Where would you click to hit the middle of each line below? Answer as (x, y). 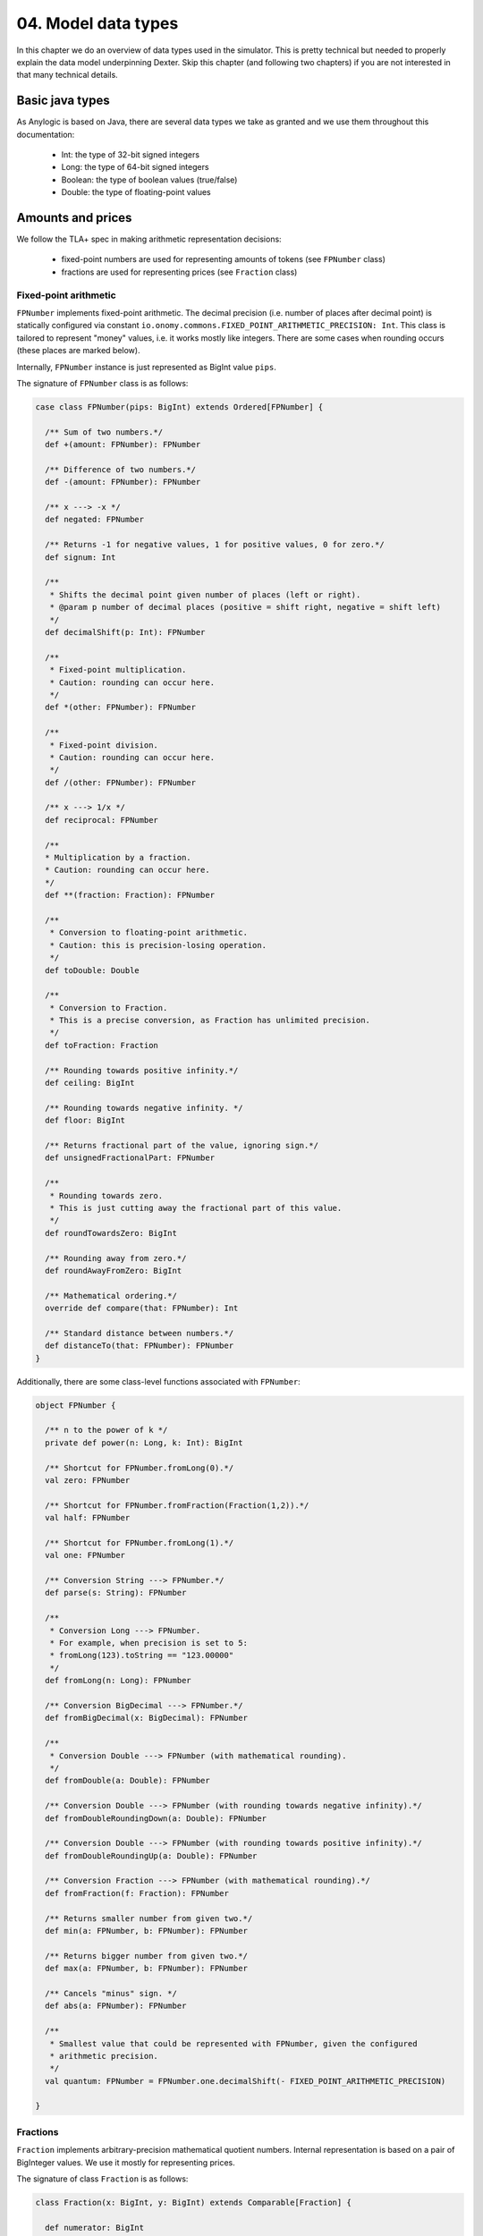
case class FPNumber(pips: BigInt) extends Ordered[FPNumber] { (179, 407)
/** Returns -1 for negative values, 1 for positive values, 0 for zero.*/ (215, 545)
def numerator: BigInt (95, 2228)
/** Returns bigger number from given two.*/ (146, 1956)
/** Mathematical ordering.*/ (111, 1296)
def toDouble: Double (93, 970)
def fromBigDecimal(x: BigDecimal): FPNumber (146, 1718)
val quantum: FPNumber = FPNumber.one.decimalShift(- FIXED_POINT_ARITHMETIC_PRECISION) (246, 2081)
